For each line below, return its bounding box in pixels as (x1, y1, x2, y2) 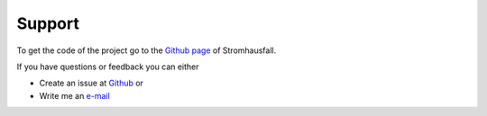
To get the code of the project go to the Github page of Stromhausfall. (16, 45, 277, 56)
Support (16, 13, 80, 33)
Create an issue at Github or (39, 77, 144, 89)
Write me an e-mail (39, 90, 110, 101)
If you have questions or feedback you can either (16, 61, 199, 72)
